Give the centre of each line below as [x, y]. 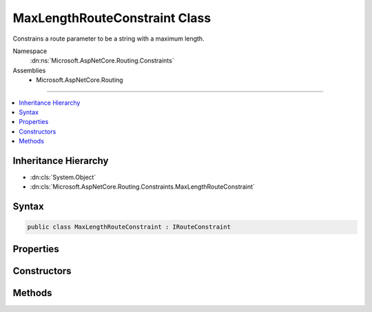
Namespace [30, 51]
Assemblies [29, 70]
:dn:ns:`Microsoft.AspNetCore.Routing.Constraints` [102, 61]
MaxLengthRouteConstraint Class [112, 18]
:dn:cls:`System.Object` [63, 177]
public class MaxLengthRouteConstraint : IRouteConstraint [129, 227]
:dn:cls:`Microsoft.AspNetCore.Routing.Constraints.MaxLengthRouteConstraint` [142, 187]
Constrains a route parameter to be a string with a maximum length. [108, 39]
